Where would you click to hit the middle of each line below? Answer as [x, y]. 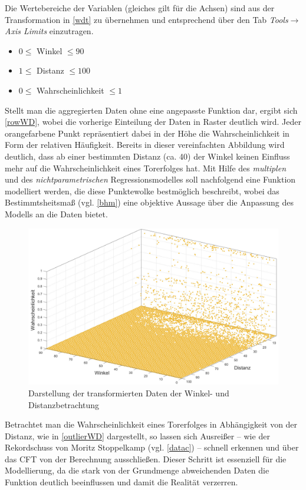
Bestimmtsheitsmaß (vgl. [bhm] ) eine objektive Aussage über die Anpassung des [149, 202]
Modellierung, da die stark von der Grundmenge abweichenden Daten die [137, 470]
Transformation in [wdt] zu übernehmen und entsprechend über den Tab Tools [147, 19]
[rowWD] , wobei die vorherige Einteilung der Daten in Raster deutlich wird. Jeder [153, 122]
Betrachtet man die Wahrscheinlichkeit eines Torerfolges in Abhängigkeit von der [151, 424]
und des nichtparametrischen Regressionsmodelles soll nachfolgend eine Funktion [150, 179]
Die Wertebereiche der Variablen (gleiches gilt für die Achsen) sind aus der [140, 8]
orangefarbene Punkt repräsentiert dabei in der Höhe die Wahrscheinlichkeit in [147, 133]
